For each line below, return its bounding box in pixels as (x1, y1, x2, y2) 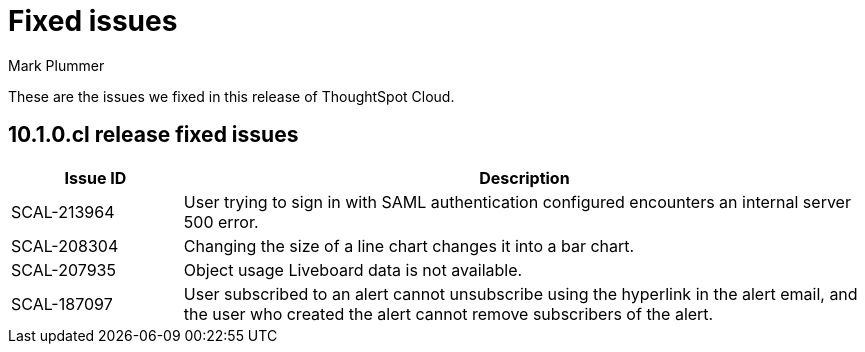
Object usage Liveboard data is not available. (183, 259, 523, 280)
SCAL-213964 (11, 201, 115, 222)
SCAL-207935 (11, 259, 116, 280)
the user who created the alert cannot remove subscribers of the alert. (183, 303, 714, 324)
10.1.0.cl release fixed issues (8, 122, 299, 148)
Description (479, 167, 570, 188)
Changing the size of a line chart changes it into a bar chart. (183, 235, 635, 256)
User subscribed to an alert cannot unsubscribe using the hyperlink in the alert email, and (183, 283, 858, 304)
